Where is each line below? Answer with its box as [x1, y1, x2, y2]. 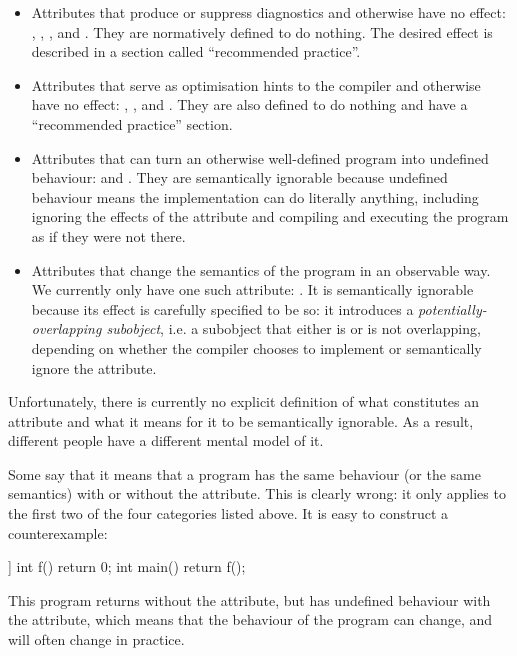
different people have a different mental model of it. [8, 430, 324, 451]
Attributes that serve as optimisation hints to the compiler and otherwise [31, 74, 481, 95]
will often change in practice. [8, 629, 185, 650]
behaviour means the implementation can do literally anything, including [31, 186, 479, 207]
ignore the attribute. [31, 357, 157, 378]
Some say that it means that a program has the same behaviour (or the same [8, 463, 481, 484]
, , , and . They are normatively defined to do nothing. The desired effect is [31, 21, 493, 42]
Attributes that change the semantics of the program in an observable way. [31, 259, 491, 280]
